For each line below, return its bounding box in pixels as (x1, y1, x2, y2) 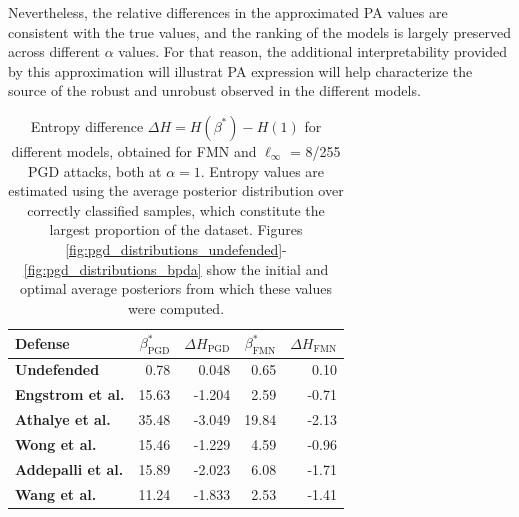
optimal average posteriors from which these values (20, 278, 332, 299)
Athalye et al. (15, 409, 111, 430)
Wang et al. (15, 483, 97, 504)
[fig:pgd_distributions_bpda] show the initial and (23, 258, 329, 279)
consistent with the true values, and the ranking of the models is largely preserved (8, 21, 512, 42)
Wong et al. (15, 433, 97, 454)
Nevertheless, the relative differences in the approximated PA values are (8, 2, 448, 22)
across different (8, 41, 100, 62)
